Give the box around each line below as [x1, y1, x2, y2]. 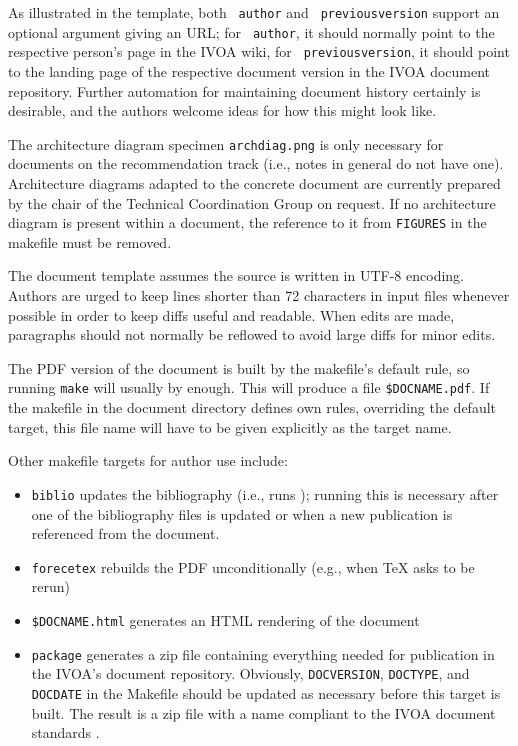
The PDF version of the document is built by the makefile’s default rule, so [8, 357, 470, 378]
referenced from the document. [31, 523, 220, 544]
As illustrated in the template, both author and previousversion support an [8, 2, 500, 22]
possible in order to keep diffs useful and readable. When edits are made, [8, 304, 455, 325]
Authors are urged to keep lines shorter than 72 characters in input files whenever [8, 285, 510, 306]
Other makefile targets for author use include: [8, 450, 288, 471]
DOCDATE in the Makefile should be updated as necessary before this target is [31, 682, 501, 703]
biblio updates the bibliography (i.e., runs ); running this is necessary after [31, 483, 499, 504]
